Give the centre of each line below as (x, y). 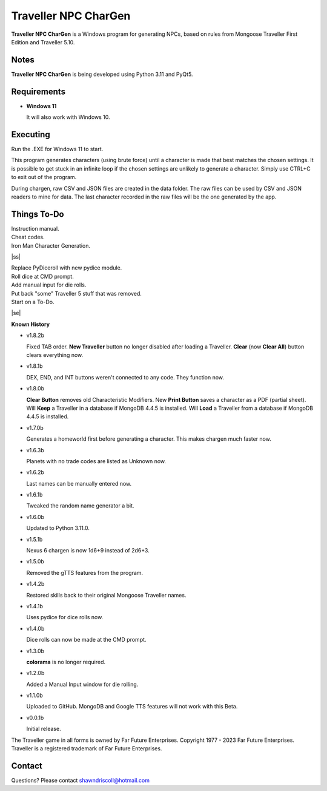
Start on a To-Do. (33, 302)
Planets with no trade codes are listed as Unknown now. (96, 461)
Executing (31, 134)
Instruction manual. (35, 228)
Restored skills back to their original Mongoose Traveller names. (106, 595)
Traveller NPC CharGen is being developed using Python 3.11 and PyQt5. (102, 74)
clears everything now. (55, 355)
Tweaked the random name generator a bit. (80, 506)
